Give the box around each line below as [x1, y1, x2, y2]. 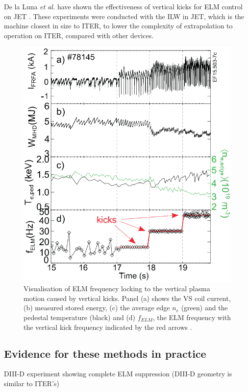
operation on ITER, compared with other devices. [4, 30, 154, 40]
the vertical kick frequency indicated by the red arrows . [24, 322, 192, 332]
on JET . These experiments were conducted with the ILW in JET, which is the [4, 11, 245, 21]
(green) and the [181, 302, 228, 313]
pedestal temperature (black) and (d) [24, 312, 136, 322]
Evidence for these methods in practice [4, 346, 206, 361]
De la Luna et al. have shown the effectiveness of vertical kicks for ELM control [4, 1, 243, 11]
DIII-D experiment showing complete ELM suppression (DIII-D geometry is [4, 369, 232, 379]
